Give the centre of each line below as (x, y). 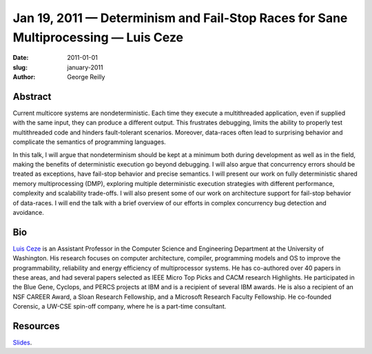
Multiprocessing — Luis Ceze (98, 37)
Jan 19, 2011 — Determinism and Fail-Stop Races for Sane (180, 18)
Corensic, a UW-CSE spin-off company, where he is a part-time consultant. (120, 306)
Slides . (22, 343)
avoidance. (28, 212)
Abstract (32, 96)
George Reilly (86, 77)
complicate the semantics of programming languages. (90, 142)
